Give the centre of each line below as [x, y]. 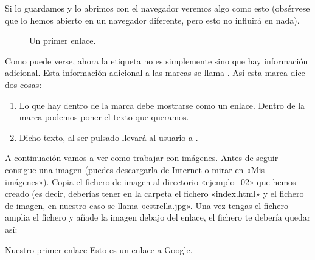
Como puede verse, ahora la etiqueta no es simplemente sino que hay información [157, 60]
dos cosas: [23, 84]
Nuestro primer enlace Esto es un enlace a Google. [99, 249]
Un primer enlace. [63, 40]
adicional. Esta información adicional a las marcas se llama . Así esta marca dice [155, 73]
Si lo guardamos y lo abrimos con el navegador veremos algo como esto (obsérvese [157, 8]
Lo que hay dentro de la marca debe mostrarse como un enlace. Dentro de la [162, 105]
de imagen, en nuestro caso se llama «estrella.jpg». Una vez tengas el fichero [147, 205]
